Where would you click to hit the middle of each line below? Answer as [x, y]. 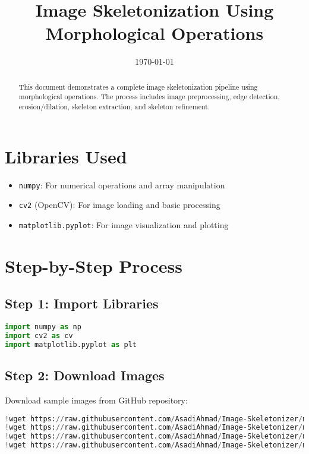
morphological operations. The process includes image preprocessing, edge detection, [149, 97]
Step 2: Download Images [85, 375]
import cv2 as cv [39, 336]
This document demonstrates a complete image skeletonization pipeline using [138, 86]
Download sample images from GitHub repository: [96, 400]
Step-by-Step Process [94, 265]
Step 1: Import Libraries [82, 303]
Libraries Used [66, 156]
